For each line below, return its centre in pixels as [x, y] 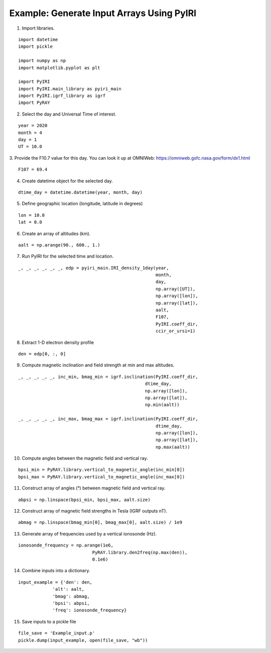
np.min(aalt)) [162, 405]
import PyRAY [34, 103]
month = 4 [30, 133]
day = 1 [28, 140]
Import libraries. [38, 28]
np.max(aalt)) [173, 447]
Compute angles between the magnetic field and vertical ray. [85, 458]
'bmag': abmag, [71, 596]
